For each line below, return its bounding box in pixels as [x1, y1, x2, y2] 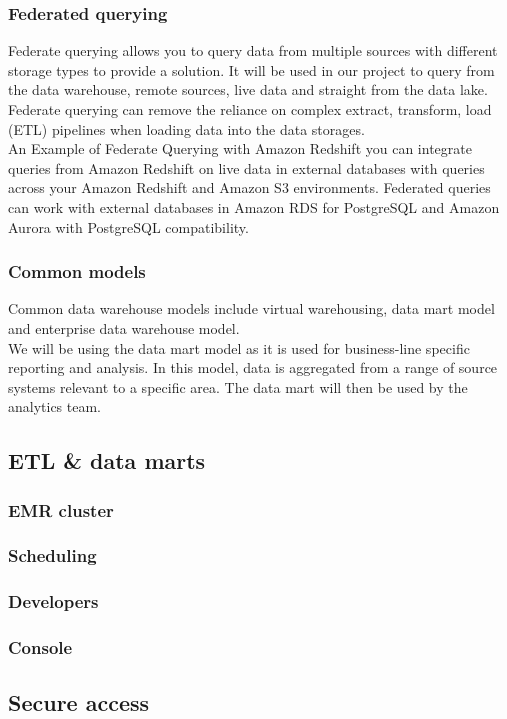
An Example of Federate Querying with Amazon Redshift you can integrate [8, 138, 472, 159]
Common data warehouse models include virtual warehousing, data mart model [8, 298, 495, 319]
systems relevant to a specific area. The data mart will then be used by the [8, 376, 468, 397]
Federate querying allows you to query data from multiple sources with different [8, 40, 498, 61]
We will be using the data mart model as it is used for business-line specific [8, 337, 470, 358]
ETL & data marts [8, 445, 206, 476]
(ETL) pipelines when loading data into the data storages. [8, 118, 365, 139]
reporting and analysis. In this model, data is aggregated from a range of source [8, 357, 498, 378]
